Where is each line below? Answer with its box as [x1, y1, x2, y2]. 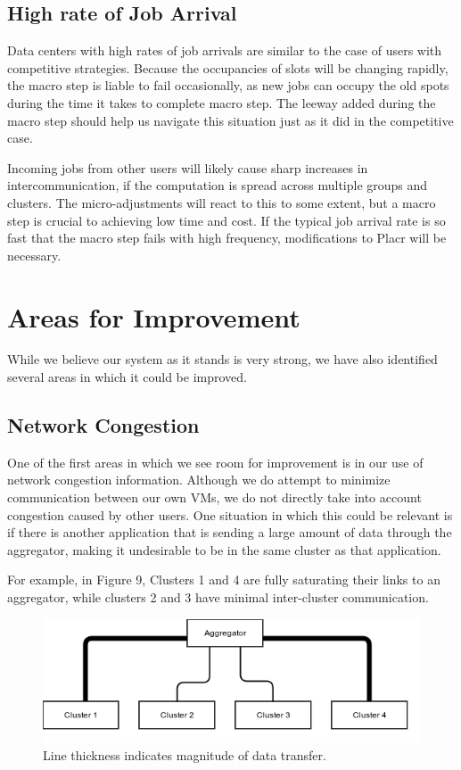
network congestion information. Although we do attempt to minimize [7, 470, 391, 489]
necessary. [7, 245, 62, 264]
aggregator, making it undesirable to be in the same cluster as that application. [7, 540, 441, 559]
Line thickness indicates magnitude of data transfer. [43, 745, 326, 764]
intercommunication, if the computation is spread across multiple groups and [7, 176, 428, 195]
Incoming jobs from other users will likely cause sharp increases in [7, 158, 368, 177]
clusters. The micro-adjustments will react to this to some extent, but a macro [7, 193, 436, 211]
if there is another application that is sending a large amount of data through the [7, 523, 452, 542]
